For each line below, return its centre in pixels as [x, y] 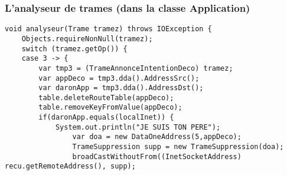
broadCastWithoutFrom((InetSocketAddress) [157, 156]
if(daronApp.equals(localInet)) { [106, 118]
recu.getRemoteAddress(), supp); [70, 166]
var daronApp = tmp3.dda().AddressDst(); [121, 88]
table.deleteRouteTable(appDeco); [106, 98]
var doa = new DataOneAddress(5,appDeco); [157, 137]
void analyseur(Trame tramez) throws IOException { [108, 29]
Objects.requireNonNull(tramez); [87, 39]
